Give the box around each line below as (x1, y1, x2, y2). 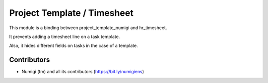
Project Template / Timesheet (9, 7, 134, 18)
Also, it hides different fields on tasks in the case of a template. (9, 42, 138, 49)
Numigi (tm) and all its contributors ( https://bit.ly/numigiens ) (21, 69, 144, 75)
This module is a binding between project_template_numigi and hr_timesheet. (9, 25, 167, 31)
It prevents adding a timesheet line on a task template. (9, 34, 120, 40)
